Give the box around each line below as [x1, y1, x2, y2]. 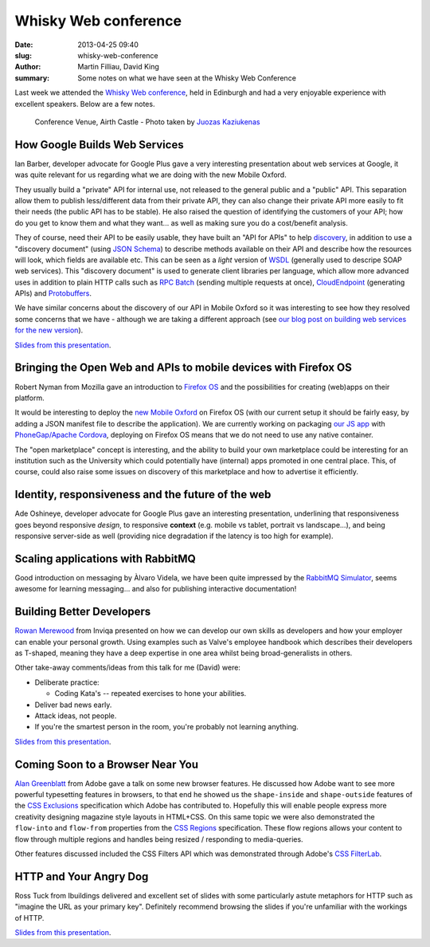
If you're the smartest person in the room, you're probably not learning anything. [34, 722, 299, 732]
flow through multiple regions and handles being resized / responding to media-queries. [14, 834, 303, 844]
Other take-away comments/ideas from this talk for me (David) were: [14, 662, 240, 673]
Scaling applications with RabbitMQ [14, 552, 197, 565]
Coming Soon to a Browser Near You [14, 757, 199, 771]
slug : [14, 50, 32, 60]
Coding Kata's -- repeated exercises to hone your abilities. [54, 689, 247, 698]
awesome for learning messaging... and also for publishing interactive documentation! [14, 584, 297, 594]
